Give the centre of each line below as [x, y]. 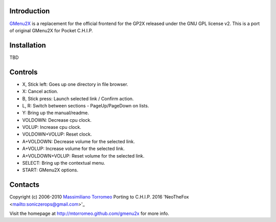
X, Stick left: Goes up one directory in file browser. [75, 84]
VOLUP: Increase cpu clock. [52, 127]
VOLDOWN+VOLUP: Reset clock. [57, 134]
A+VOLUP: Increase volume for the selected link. [73, 149]
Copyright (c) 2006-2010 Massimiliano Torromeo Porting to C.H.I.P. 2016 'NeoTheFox [99, 197]
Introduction [30, 11]
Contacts [25, 185]
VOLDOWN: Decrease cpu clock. [57, 120]
